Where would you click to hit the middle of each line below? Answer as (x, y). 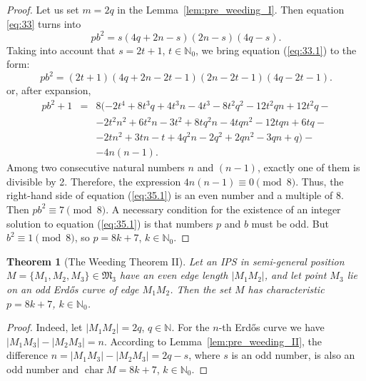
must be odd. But (290, 223)
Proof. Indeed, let (45, 327)
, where (204, 355)
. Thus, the (320, 181)
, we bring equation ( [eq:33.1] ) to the (276, 50)
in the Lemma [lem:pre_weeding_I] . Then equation (231, 9)
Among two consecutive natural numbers (96, 167)
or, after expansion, (49, 90)
